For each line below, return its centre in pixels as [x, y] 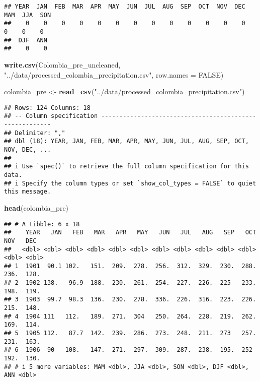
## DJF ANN [26, 40]
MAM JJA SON [28, 15]
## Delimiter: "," [35, 133]
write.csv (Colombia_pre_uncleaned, [62, 64]
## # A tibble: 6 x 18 [42, 224]
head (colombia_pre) [36, 207]
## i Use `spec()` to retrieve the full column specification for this [126, 167]
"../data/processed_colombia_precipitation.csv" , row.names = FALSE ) [114, 74]
